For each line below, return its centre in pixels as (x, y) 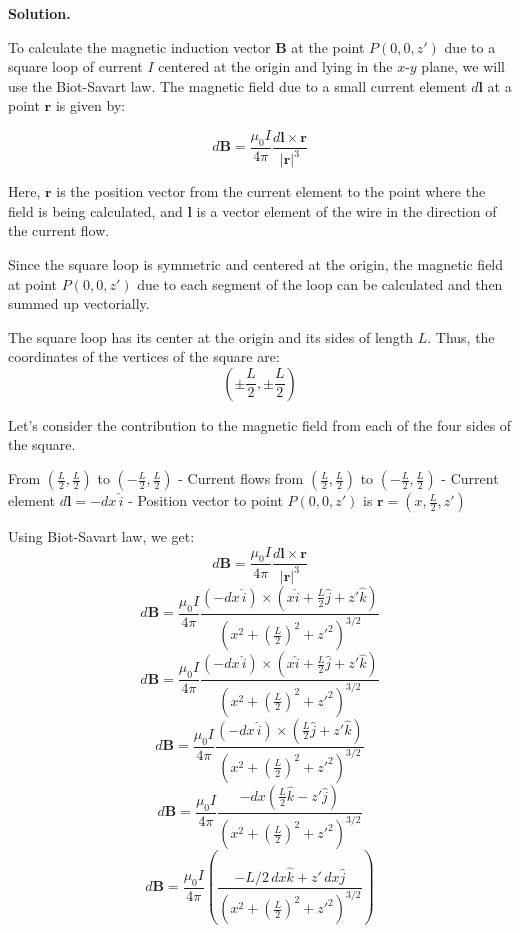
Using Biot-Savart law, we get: (101, 536)
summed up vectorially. (79, 303)
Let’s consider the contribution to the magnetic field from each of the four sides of (260, 424)
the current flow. (59, 230)
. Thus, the (461, 336)
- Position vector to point (205, 500)
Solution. (39, 13)
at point (33, 283)
